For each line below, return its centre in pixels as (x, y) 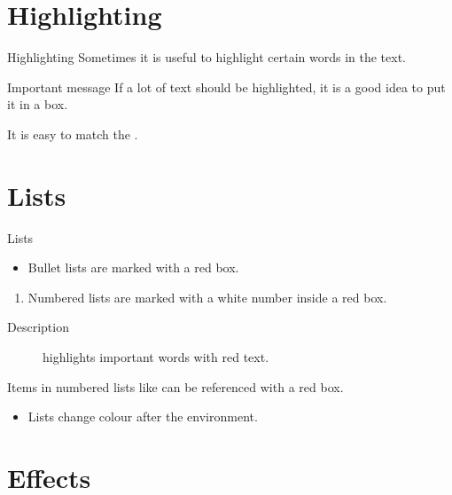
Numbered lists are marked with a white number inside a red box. (207, 297)
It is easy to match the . (73, 134)
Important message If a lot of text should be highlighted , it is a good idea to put (226, 86)
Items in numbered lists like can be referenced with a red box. (175, 386)
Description (38, 327)
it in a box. (38, 104)
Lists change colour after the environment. (143, 416)
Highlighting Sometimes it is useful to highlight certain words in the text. (207, 57)
